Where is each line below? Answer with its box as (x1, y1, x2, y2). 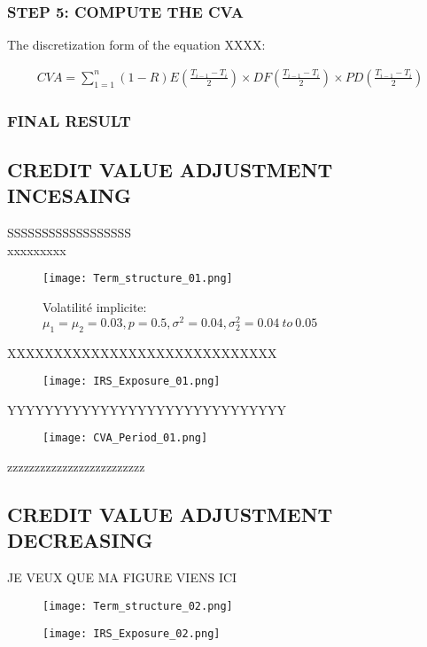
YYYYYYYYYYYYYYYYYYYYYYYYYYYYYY (7, 400, 286, 418)
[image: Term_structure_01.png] (43, 272, 233, 285)
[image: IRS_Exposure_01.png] (43, 375, 221, 388)
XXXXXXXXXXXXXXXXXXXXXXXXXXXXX (7, 343, 277, 362)
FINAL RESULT (7, 109, 131, 131)
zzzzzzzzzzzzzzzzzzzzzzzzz (7, 457, 145, 476)
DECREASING (7, 526, 153, 554)
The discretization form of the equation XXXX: (7, 35, 266, 54)
